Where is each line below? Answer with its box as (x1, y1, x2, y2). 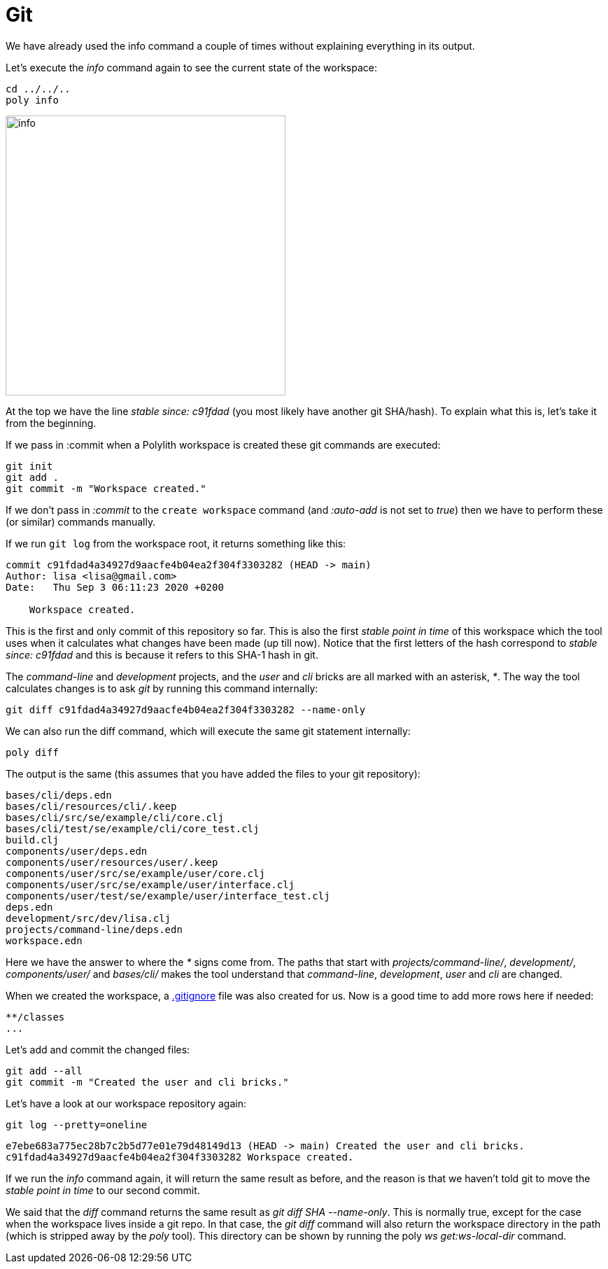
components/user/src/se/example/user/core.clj (6, 867, 265, 879)
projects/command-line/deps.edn (6, 923, 183, 935)
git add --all (6, 1065, 83, 1077)
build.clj (6, 834, 59, 846)
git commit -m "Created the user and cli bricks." (6, 1076, 289, 1088)
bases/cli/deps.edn (6, 789, 112, 801)
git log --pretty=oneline (6, 1119, 148, 1130)
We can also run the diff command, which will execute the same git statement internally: (6, 724, 411, 737)
